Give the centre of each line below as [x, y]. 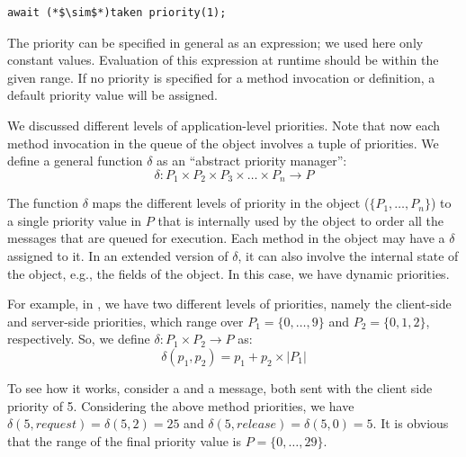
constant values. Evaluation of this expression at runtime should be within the [223, 60]
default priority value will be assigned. [112, 95]
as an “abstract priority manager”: [252, 161]
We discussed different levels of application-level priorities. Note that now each [224, 125]
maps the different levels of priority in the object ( [231, 203]
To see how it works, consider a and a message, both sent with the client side [220, 387]
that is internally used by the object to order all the [301, 220]
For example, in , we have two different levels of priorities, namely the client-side [229, 304]
